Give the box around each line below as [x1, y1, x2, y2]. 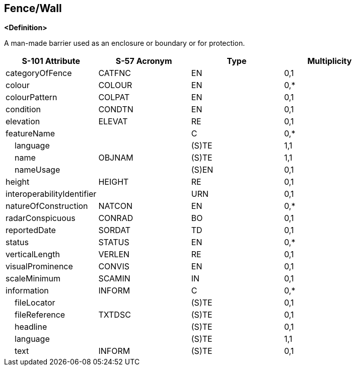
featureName [6, 128, 55, 139]
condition [6, 104, 41, 115]
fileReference [15, 310, 65, 320]
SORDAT [98, 225, 131, 236]
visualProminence [6, 261, 73, 272]
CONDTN [98, 104, 133, 115]
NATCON [98, 201, 132, 211]
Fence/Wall [4, 2, 62, 15]
